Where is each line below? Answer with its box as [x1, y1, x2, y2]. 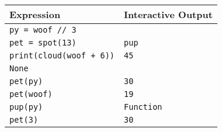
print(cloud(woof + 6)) [9, 51, 115, 60]
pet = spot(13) [9, 38, 77, 47]
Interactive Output [124, 8, 213, 21]
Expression [9, 8, 61, 21]
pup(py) [9, 102, 43, 112]
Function [124, 102, 162, 112]
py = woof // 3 [9, 25, 77, 34]
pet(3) [9, 115, 39, 124]
